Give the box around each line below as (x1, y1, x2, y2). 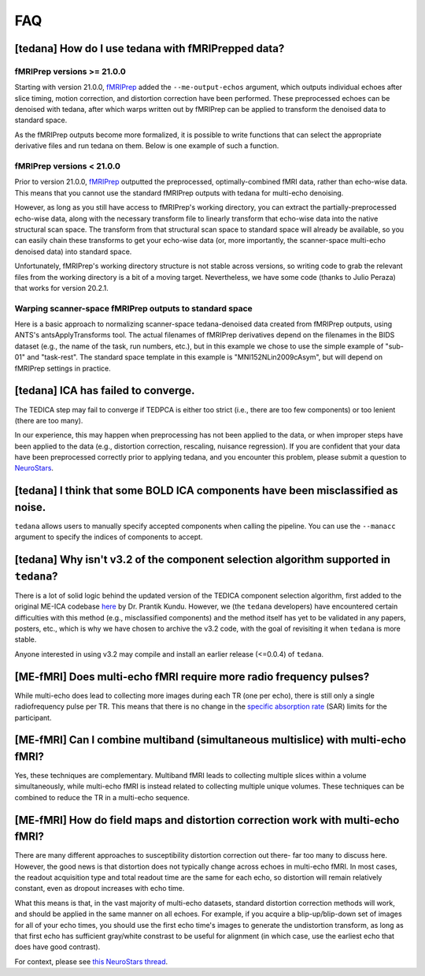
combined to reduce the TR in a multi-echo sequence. (14, 792, 190, 802)
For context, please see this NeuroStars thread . (14, 956, 168, 966)
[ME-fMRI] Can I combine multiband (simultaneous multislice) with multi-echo (14, 733, 407, 747)
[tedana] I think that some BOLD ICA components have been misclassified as (14, 484, 398, 497)
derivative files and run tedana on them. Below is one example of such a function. (14, 141, 279, 151)
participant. (14, 713, 52, 722)
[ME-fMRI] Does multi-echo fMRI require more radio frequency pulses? (14, 670, 370, 684)
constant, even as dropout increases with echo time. (14, 884, 185, 893)
